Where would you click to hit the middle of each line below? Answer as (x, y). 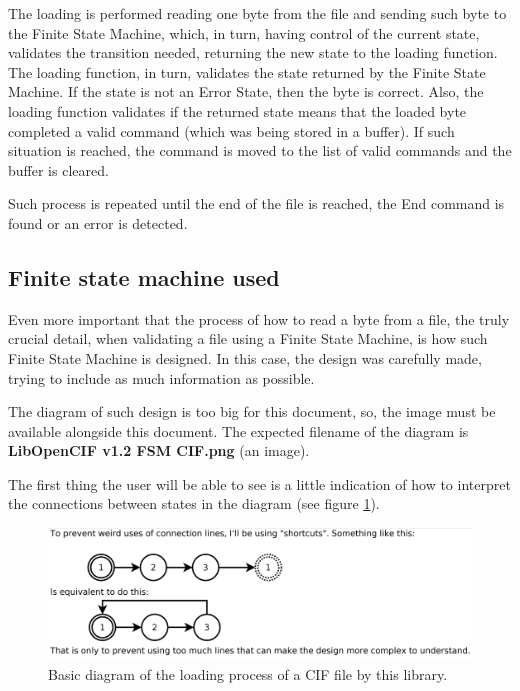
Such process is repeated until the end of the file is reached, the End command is (256, 203)
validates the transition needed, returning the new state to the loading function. (253, 52)
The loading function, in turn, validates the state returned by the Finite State (247, 71)
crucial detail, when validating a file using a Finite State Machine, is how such (248, 338)
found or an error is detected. (98, 222)
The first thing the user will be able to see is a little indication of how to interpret (259, 483)
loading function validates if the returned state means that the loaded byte (237, 110)
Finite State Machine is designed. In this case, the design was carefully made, (245, 357)
